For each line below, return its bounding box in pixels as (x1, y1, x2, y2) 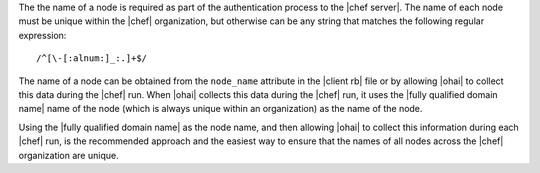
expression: (18, 29, 67, 41)
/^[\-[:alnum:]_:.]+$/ (36, 53, 148, 64)
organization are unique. (18, 149, 119, 161)
